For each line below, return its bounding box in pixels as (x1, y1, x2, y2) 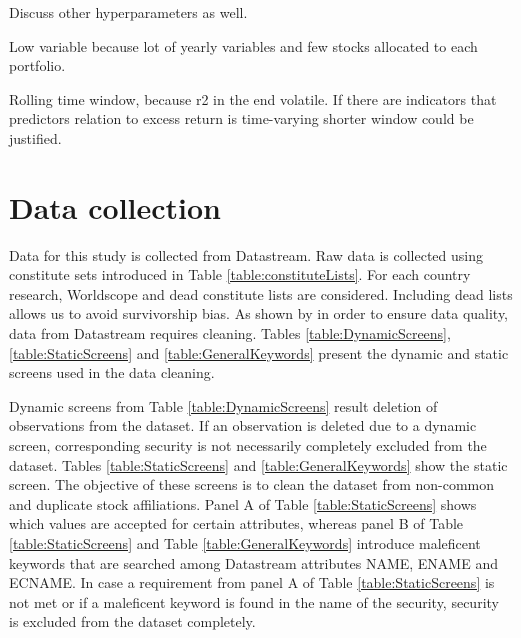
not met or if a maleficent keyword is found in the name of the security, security (9, 591, 499, 612)
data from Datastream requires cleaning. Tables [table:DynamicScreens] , (9, 323, 451, 344)
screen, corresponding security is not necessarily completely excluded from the (9, 435, 487, 456)
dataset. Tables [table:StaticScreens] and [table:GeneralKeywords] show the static (9, 454, 508, 475)
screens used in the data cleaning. (9, 362, 215, 383)
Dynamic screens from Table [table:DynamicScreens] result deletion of (9, 395, 438, 416)
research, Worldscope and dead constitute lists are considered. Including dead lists (9, 283, 513, 304)
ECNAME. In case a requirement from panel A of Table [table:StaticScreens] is (9, 572, 495, 593)
